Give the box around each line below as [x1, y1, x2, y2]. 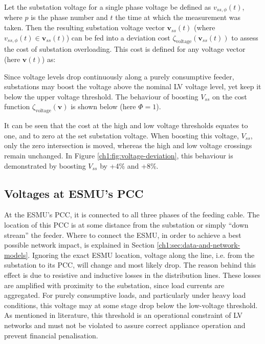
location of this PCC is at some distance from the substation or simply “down [4, 219, 249, 230]
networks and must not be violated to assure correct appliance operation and [4, 319, 246, 330]
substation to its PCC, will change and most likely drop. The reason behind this [4, 259, 256, 270]
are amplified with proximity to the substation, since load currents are [4, 279, 225, 290]
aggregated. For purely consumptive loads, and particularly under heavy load [4, 290, 246, 300]
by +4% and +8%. [100, 160, 159, 171]
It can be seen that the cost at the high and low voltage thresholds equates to [4, 120, 248, 131]
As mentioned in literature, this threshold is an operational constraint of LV [4, 310, 242, 320]
